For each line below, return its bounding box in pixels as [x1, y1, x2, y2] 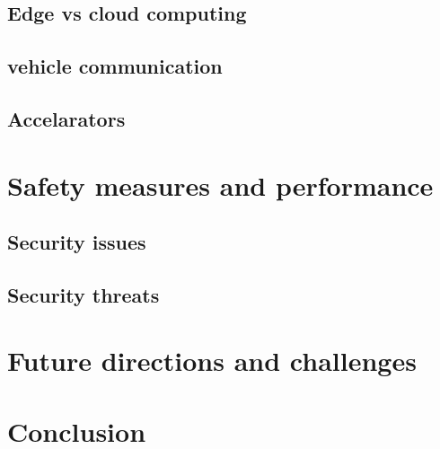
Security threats [7, 280, 160, 308]
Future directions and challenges [7, 342, 417, 379]
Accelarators [7, 104, 126, 132]
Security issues [7, 228, 146, 256]
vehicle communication [7, 52, 223, 80]
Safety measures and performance [7, 166, 434, 203]
